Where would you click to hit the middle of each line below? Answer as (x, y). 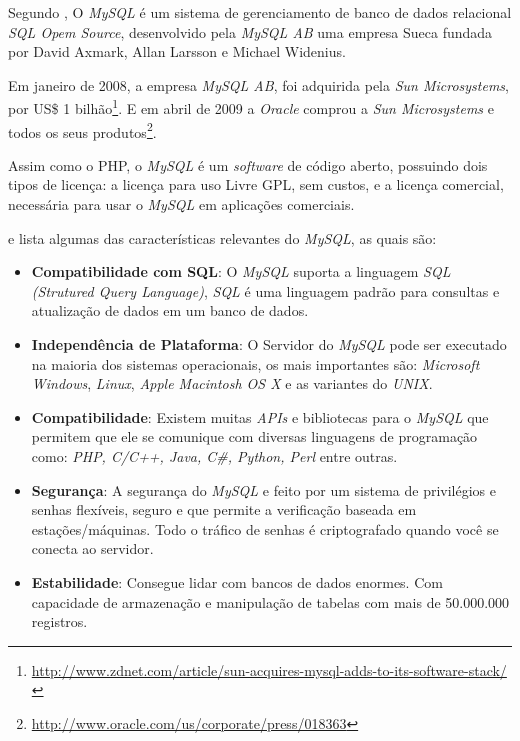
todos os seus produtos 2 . (82, 130)
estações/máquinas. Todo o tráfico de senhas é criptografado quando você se (265, 528)
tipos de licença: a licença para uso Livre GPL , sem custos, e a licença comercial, (256, 184)
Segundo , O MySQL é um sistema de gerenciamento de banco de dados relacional (260, 12)
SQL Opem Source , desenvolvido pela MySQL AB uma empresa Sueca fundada (250, 31)
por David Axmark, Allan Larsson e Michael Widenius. (177, 51)
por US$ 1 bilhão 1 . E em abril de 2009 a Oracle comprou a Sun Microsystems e (251, 107)
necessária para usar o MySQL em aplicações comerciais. (181, 204)
